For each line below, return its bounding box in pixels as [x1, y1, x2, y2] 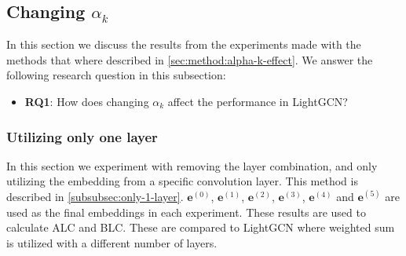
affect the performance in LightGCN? [167, 93, 348, 109]
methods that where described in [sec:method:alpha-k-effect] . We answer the [6, 51, 373, 68]
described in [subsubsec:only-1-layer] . [6, 188, 184, 204]
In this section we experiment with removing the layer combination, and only [6, 157, 378, 174]
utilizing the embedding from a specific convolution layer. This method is [6, 173, 358, 189]
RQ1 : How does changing [24, 93, 149, 109]
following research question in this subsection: [6, 67, 226, 83]
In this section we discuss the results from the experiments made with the [6, 36, 361, 53]
